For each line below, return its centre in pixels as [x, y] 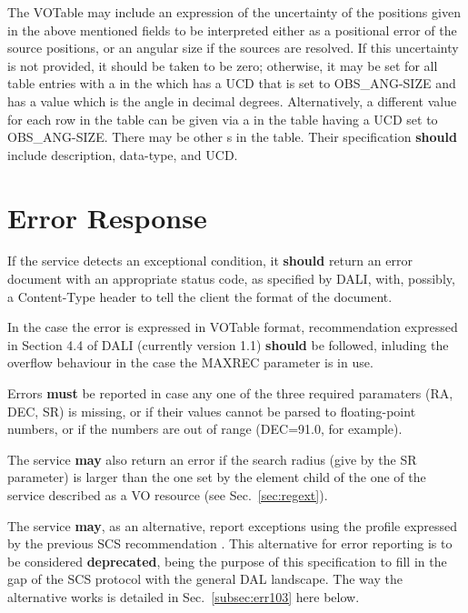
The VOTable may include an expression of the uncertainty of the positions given [234, 12]
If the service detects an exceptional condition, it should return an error [210, 261]
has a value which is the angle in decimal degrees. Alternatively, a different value [232, 100]
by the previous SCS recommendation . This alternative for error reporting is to [230, 543]
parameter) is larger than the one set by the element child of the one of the [217, 477]
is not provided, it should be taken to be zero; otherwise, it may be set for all [223, 65]
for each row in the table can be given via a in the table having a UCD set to [223, 119]
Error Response [107, 217]
